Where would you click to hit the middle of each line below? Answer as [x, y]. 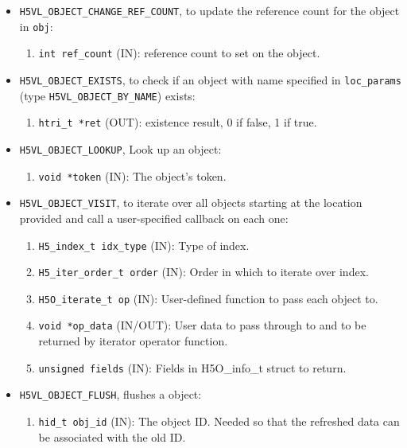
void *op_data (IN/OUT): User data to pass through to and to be [202, 325]
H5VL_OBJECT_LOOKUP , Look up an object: [120, 148]
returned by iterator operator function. [133, 341]
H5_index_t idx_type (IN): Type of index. [144, 245]
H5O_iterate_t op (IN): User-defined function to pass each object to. [208, 298]
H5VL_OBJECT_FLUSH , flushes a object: [110, 394]
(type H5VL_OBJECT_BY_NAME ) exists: [107, 95]
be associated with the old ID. [112, 436]
